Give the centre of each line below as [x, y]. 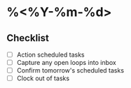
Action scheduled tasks [50, 54]
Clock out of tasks [43, 78]
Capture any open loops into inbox [66, 63]
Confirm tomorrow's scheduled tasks [70, 71]
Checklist [28, 38]
